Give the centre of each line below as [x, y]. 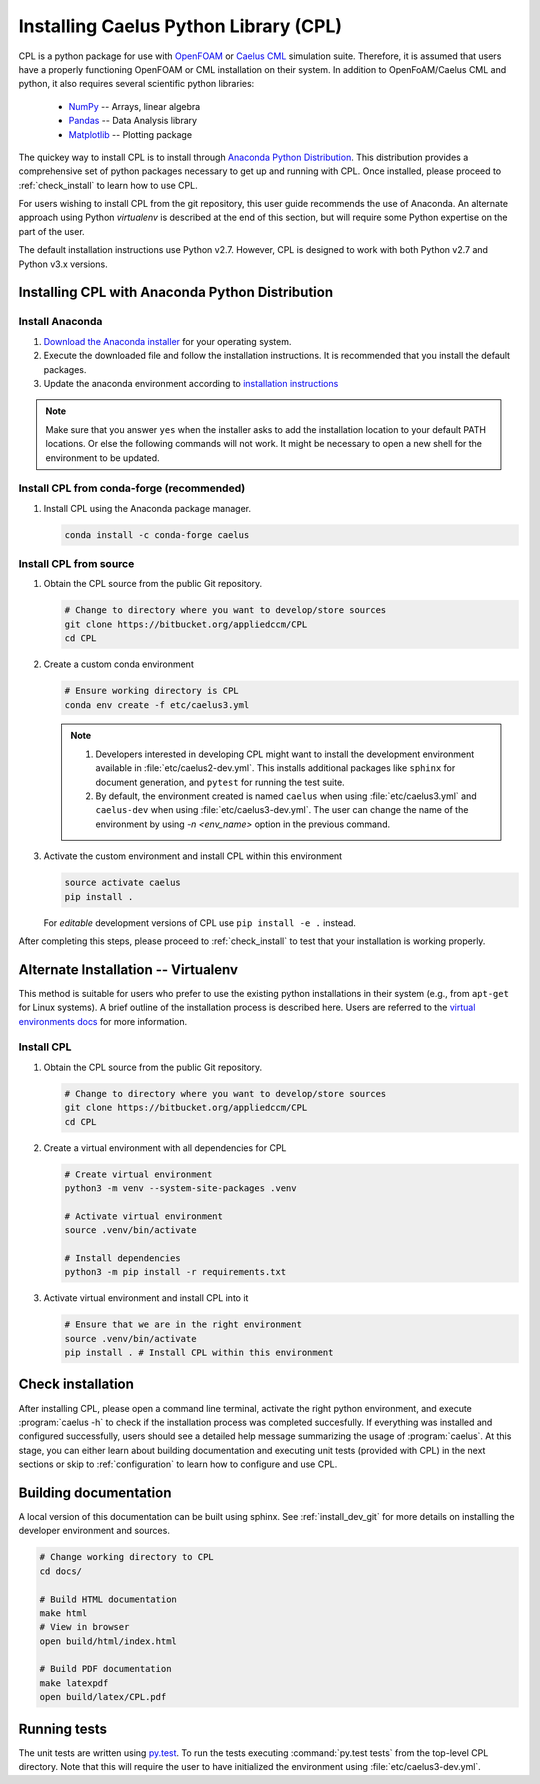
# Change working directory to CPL [126, 1557]
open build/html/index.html [108, 1641]
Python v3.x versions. [63, 264]
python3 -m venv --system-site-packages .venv [180, 1188]
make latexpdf [74, 1683]
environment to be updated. [102, 457]
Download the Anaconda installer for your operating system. [167, 341]
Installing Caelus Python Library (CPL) [180, 26]
